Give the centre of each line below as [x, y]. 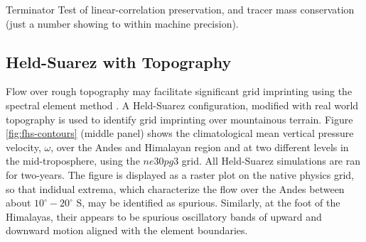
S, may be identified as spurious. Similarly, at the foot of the [208, 203]
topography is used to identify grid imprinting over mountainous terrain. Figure [179, 119]
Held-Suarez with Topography [119, 61]
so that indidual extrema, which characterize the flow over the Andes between [175, 188]
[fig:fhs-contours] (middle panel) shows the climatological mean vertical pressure [180, 133]
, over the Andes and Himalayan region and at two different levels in [200, 147]
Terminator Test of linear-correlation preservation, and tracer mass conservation [180, 9]
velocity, [23, 147]
